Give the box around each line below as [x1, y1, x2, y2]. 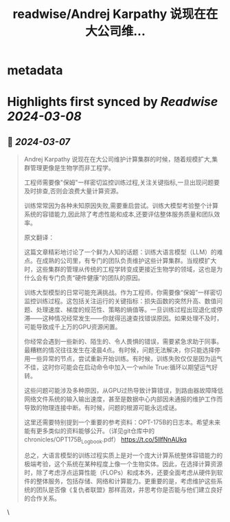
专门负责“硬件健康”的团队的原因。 [47, 274, 144, 282]
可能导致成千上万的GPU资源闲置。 [23, 323, 122, 331]
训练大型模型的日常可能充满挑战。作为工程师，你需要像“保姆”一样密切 [23, 288, 222, 296]
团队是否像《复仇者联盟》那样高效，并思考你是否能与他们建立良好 [36, 486, 223, 494]
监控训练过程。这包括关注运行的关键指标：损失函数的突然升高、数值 [23, 297, 217, 305]
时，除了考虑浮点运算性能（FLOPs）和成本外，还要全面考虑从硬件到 [23, 468, 218, 477]
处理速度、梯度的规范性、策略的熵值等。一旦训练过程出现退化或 [36, 305, 217, 314]
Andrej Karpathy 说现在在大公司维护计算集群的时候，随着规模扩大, [23, 155, 212, 164]
